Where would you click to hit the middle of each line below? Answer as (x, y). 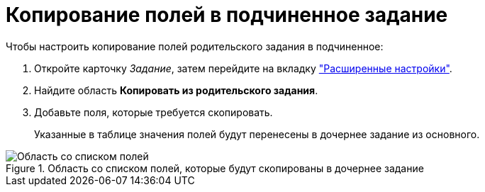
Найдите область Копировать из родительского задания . (176, 90)
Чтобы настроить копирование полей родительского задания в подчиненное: (195, 46)
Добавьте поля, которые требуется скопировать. (154, 112)
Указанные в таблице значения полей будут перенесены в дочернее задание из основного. (257, 134)
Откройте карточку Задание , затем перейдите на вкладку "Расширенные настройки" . (243, 68)
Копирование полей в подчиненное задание (227, 15)
